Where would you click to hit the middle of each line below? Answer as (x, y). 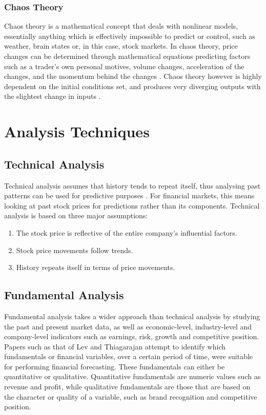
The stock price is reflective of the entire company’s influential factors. (127, 232)
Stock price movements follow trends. (75, 250)
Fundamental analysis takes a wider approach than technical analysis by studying (132, 316)
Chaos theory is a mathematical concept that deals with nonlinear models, (121, 26)
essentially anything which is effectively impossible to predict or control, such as (130, 36)
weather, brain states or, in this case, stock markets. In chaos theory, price (121, 46)
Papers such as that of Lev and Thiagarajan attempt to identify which (115, 346)
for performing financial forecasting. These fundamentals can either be (115, 366)
